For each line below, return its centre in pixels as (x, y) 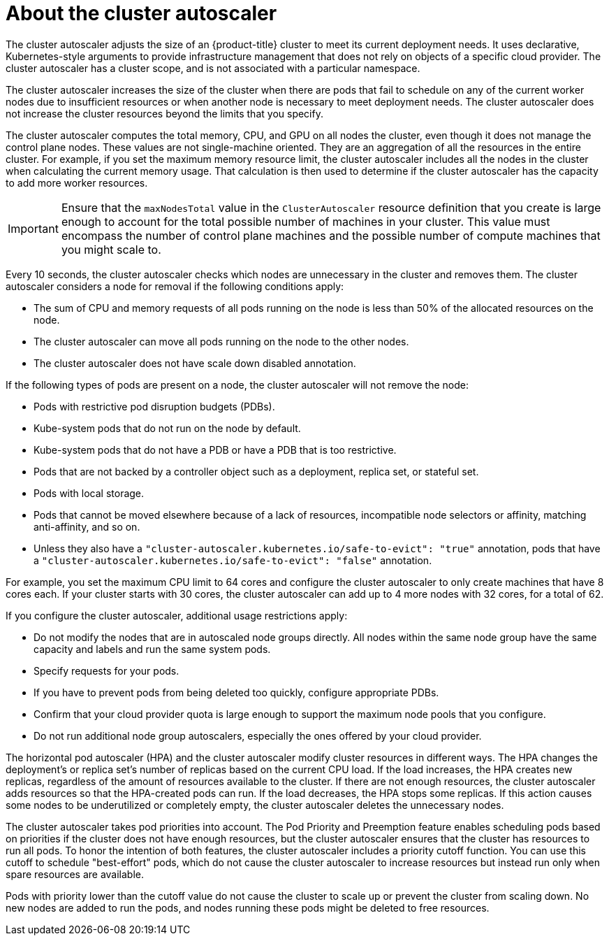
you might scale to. (111, 249)
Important (33, 228)
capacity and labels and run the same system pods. (152, 649)
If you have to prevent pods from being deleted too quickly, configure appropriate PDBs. (236, 692)
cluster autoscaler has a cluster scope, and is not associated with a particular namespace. (213, 68)
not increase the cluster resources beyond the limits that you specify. (164, 113)
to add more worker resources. (77, 182)
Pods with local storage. (89, 493)
